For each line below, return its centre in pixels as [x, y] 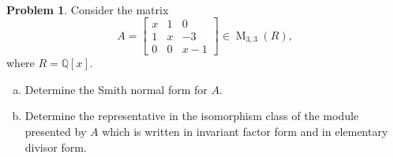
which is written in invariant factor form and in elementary [245, 132]
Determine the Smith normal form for [116, 89]
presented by [56, 132]
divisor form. [56, 147]
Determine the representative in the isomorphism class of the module [192, 116]
